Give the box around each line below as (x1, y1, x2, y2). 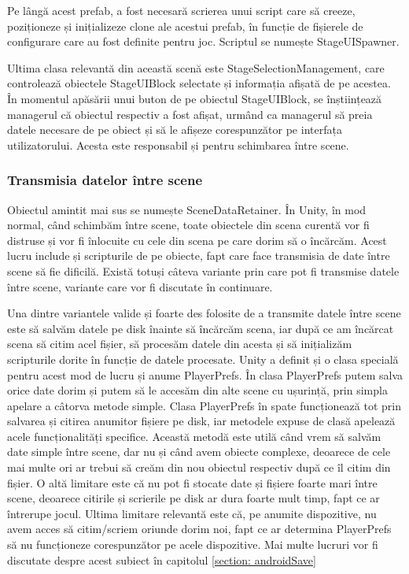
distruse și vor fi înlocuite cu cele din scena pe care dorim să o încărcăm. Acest (7, 231, 387, 248)
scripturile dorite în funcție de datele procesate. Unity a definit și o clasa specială (7, 350, 399, 367)
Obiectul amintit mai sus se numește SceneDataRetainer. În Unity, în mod (7, 201, 367, 217)
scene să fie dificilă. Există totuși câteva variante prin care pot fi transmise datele (7, 262, 400, 279)
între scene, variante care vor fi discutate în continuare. (7, 278, 273, 294)
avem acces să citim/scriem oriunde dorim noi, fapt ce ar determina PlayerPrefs (7, 520, 392, 537)
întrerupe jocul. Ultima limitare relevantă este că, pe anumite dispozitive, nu (7, 505, 377, 521)
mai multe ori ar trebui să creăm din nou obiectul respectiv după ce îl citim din (7, 459, 391, 476)
